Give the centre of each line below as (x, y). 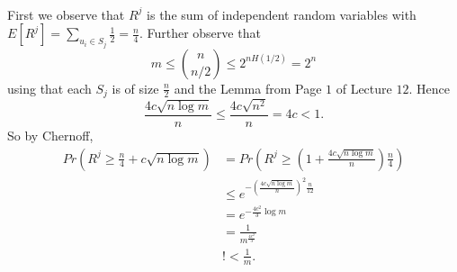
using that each (49, 88)
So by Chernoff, (50, 135)
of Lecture (364, 88)
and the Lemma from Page (248, 88)
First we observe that (66, 14)
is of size (135, 88)
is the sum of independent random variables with (282, 14)
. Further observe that (200, 33)
